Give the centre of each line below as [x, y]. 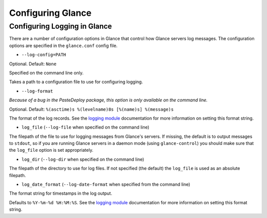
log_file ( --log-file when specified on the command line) [85, 127]
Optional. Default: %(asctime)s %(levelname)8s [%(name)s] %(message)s [91, 109]
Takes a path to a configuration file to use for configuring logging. [76, 82]
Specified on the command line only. [46, 73]
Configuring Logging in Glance [61, 26]
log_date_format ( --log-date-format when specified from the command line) [106, 184]
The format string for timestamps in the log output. [61, 193]
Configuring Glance [50, 13]
